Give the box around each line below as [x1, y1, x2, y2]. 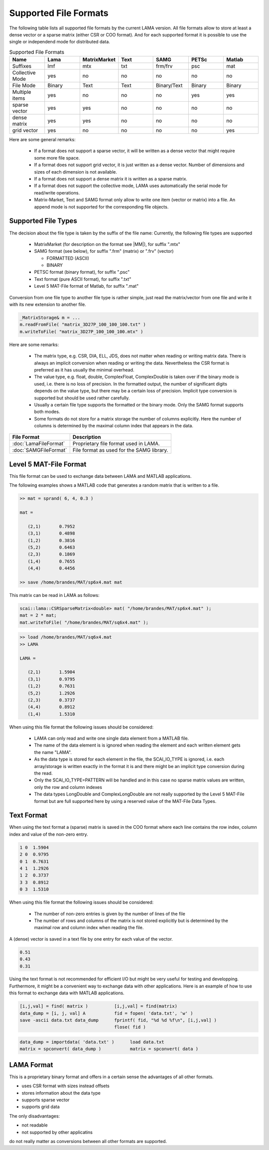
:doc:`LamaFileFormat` [12, 440, 65, 447]
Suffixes [12, 63, 32, 70]
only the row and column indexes [34, 784, 102, 790]
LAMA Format [9, 1060, 53, 1069]
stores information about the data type [21, 1090, 101, 1096]
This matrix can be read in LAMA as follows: [9, 592, 100, 598]
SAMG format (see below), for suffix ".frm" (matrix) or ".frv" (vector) [34, 248, 174, 254]
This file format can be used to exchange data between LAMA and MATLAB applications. [9, 473, 192, 479]
